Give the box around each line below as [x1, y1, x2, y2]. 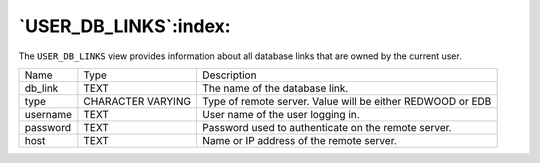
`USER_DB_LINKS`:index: [18, 15, 231, 37]
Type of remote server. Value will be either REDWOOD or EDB [201, 94, 492, 108]
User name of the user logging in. [201, 107, 360, 121]
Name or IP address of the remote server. [201, 133, 397, 147]
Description [201, 68, 257, 82]
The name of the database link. [201, 81, 349, 95]
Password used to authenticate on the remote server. [201, 120, 452, 134]
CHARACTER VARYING [83, 94, 192, 108]
